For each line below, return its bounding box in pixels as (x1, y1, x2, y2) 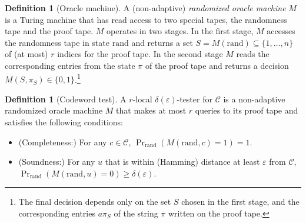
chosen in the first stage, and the (181, 195, 300, 208)
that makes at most (116, 104, 187, 117)
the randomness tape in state (5, 36, 109, 48)
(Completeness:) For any (18, 135, 107, 148)
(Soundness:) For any (18, 155, 95, 168)
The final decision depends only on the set (18, 195, 171, 208)
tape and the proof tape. (5, 25, 94, 37)
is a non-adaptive (223, 92, 285, 105)
